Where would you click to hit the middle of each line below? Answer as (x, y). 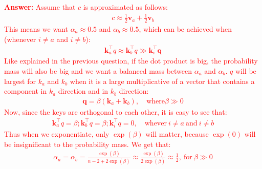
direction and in (83, 91)
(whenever (20, 39)
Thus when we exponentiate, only (57, 133)
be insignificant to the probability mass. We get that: (88, 144)
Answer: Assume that (40, 7)
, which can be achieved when (185, 28)
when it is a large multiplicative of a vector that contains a (162, 81)
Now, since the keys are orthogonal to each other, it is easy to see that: (116, 111)
